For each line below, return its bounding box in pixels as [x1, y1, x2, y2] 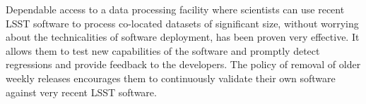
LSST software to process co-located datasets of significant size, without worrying [6, 15, 359, 30]
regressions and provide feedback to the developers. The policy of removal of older [6, 57, 361, 72]
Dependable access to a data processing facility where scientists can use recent [6, 2, 345, 16]
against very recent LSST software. [6, 84, 157, 99]
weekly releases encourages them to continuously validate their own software [6, 70, 336, 85]
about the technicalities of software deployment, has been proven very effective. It [6, 30, 360, 44]
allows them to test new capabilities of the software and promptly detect [6, 43, 320, 58]
